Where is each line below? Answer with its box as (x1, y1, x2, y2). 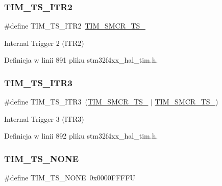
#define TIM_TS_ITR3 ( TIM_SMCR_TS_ (4, 96, 149, 107)
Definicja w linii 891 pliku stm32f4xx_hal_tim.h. (4, 55, 158, 65)
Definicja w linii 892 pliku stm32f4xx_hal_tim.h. (4, 130, 158, 141)
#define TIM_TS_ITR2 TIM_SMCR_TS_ (4, 20, 145, 31)
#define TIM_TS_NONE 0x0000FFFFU (4, 172, 135, 183)
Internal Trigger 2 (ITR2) (4, 37, 84, 48)
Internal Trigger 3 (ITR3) (4, 113, 84, 124)
